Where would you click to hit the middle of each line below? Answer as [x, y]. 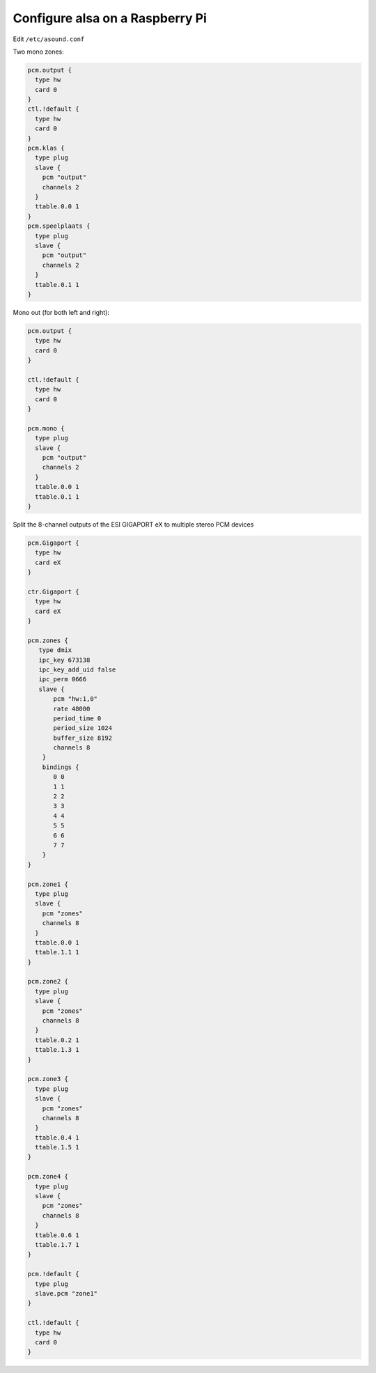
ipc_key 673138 [64, 660]
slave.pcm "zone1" [66, 1293]
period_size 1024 [83, 728]
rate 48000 [72, 708]
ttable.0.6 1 [57, 1235]
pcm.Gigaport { [53, 543]
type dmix [55, 650]
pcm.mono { [46, 428]
